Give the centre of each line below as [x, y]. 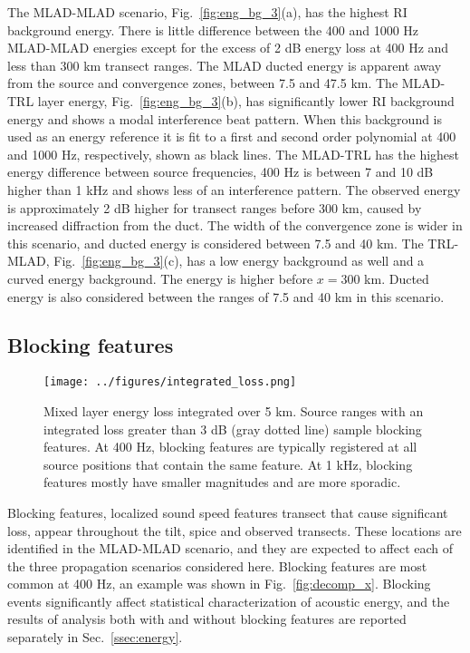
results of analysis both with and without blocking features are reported [207, 619]
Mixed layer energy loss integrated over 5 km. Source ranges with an [234, 410]
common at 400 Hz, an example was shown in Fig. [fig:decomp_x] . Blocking [219, 584]
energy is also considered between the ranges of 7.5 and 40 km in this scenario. [226, 296]
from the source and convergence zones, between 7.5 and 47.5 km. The [203, 83]
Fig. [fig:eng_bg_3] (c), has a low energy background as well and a [239, 261]
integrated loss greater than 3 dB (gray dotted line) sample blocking [233, 429]
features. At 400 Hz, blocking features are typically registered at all [230, 447]
